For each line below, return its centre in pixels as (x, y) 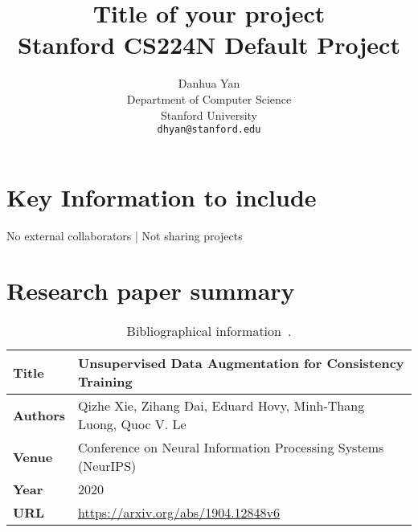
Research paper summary (151, 291)
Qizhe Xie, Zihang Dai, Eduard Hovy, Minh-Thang (221, 406)
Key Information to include (162, 196)
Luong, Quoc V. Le (132, 424)
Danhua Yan (209, 83)
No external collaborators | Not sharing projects (125, 235)
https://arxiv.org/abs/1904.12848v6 (179, 513)
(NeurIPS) (107, 466)
